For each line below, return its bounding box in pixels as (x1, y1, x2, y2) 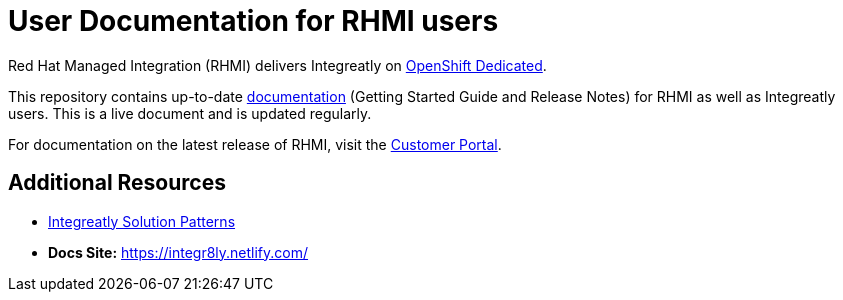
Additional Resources (8, 170, 226, 196)
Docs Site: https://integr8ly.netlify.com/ (48, 243, 309, 261)
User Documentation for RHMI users (8, 4, 499, 38)
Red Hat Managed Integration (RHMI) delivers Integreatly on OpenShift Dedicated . (8, 56, 547, 74)
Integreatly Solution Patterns (48, 212, 236, 230)
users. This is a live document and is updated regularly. (8, 104, 372, 122)
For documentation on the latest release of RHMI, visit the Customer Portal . (8, 135, 502, 153)
